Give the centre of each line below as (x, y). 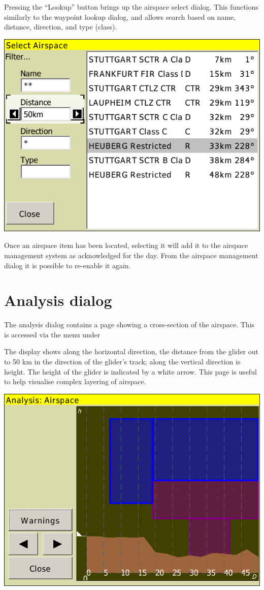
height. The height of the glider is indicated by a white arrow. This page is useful (130, 371)
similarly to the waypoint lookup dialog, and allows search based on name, (120, 17)
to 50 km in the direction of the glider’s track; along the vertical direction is (122, 362)
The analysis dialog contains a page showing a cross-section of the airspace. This (129, 324)
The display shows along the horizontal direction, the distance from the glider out (131, 351)
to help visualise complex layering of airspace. (75, 381)
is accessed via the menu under (52, 334)
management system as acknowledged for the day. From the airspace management (131, 255)
